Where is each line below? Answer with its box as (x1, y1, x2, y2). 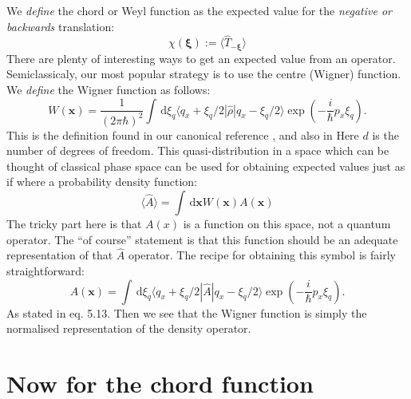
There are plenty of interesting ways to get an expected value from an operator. (6, 49, 396, 66)
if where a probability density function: (6, 173, 197, 190)
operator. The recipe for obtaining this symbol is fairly (128, 247, 396, 263)
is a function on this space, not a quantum (183, 215, 391, 231)
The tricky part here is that (6, 215, 142, 231)
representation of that (6, 247, 113, 263)
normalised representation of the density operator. (6, 320, 251, 337)
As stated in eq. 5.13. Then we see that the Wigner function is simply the (6, 304, 367, 321)
